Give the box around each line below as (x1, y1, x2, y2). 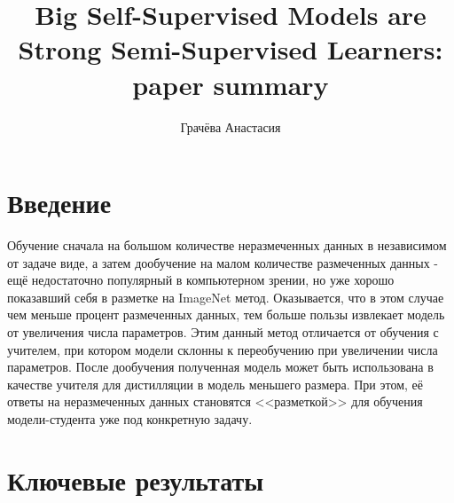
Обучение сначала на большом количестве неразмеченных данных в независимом (7, 236, 447, 255)
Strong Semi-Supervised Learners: (18, 31, 443, 67)
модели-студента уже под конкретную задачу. (7, 409, 253, 428)
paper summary (132, 66, 329, 102)
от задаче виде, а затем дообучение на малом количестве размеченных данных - (7, 253, 439, 271)
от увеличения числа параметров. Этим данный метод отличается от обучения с (7, 323, 439, 341)
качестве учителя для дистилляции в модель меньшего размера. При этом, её (7, 374, 424, 393)
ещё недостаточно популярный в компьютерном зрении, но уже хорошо (7, 271, 395, 289)
